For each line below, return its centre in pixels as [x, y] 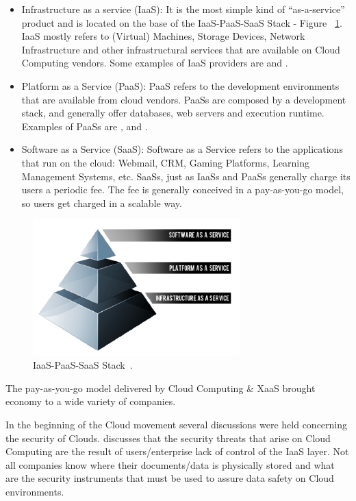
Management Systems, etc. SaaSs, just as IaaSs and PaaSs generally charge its [186, 176]
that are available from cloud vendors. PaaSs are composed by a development [184, 99]
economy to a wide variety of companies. [91, 401]
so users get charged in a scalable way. [102, 203]
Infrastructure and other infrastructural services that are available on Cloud [181, 49]
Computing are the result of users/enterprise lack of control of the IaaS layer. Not [177, 451]
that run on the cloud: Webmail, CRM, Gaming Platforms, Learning [165, 162]
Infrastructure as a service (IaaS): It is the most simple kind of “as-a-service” [183, 9]
